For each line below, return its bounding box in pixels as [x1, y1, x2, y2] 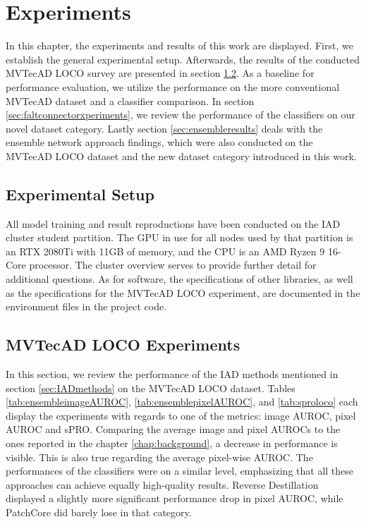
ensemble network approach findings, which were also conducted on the [6, 135, 313, 150]
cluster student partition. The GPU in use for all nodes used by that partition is [6, 230, 353, 245]
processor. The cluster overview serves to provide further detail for [29, 257, 317, 272]
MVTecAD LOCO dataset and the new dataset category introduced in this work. [6, 148, 357, 163]
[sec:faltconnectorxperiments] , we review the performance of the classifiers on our [6, 107, 355, 122]
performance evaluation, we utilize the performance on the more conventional [6, 79, 340, 94]
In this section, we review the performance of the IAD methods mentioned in [6, 367, 338, 382]
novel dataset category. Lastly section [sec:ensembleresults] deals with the [6, 121, 323, 135]
